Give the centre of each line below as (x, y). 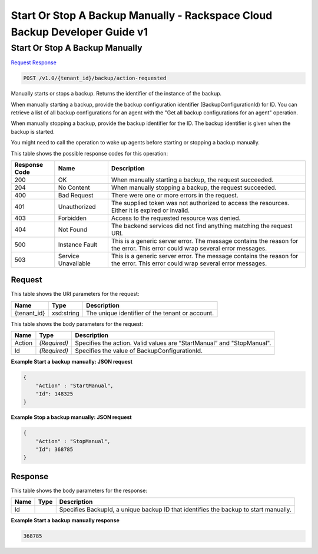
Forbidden (72, 218)
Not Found (73, 229)
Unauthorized (77, 206)
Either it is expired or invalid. (150, 210)
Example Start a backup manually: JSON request (72, 362)
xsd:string (65, 313)
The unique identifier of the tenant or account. (150, 313)
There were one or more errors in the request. (175, 195)
